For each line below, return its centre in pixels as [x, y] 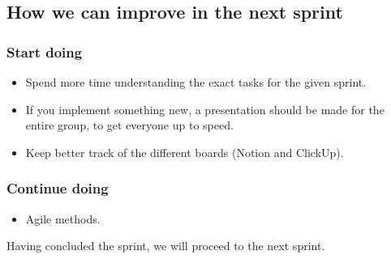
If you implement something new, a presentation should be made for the [205, 109]
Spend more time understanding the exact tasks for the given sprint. [196, 82]
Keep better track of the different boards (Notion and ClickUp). [185, 152]
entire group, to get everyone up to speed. [129, 125]
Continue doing [58, 188]
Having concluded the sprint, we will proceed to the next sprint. [166, 246]
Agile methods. [63, 218]
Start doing [45, 51]
